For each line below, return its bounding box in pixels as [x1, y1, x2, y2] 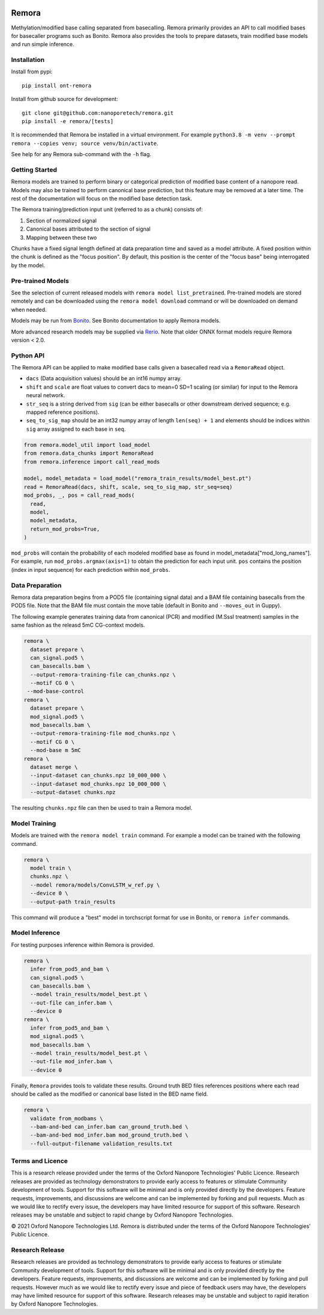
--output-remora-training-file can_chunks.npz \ [30, 671, 176, 678]
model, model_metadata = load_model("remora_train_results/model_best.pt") [23, 475, 252, 482]
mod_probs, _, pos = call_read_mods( [23, 492, 135, 499]
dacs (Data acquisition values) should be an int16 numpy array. [26, 375, 182, 382]
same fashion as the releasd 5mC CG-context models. [11, 622, 145, 629]
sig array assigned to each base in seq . [26, 425, 126, 433]
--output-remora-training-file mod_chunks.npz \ [30, 730, 176, 737]
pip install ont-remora [22, 82, 92, 89]
